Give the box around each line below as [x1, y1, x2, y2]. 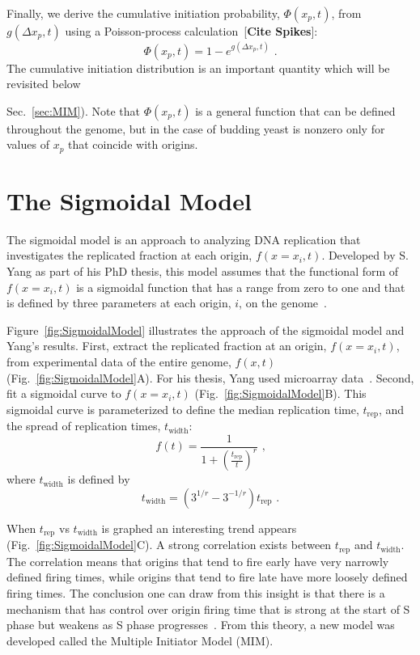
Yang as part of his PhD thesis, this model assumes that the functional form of [6, 263, 399, 280]
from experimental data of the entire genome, [6, 353, 231, 370]
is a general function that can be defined [195, 102, 396, 119]
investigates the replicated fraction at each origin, [6, 247, 252, 264]
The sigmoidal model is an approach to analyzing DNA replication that [6, 230, 361, 247]
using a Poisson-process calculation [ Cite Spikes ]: [65, 23, 318, 39]
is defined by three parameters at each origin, [6, 294, 231, 311]
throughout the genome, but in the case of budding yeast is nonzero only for [6, 120, 385, 137]
